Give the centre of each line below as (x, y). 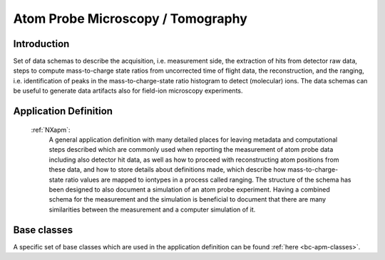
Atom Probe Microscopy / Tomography (130, 19)
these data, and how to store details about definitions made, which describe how (168, 170)
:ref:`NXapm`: (51, 130)
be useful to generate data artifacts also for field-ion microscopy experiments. (128, 91)
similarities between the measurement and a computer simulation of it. (152, 209)
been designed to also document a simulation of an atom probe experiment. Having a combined (190, 189)
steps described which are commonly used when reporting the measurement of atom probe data (191, 150)
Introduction (41, 44)
